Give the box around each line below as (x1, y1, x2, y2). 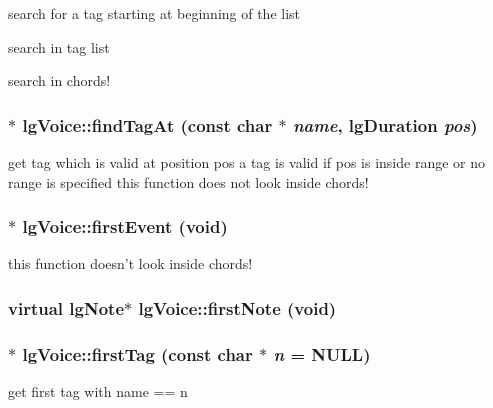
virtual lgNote (8, 295, 125, 320)
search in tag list (8, 36, 110, 57)
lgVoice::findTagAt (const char (22, 112, 273, 137)
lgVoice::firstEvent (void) (22, 214, 228, 239)
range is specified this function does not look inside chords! (8, 171, 369, 192)
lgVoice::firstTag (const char (22, 341, 253, 366)
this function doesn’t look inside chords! (8, 253, 253, 274)
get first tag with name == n (8, 381, 188, 402)
